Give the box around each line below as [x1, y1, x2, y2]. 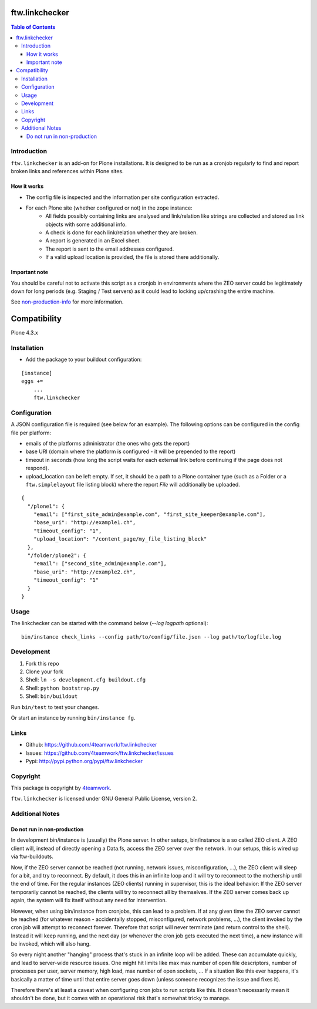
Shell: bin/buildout [25, 693, 78, 700]
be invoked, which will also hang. [11, 940, 91, 947]
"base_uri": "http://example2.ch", [33, 568, 136, 575]
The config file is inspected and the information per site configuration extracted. [25, 194, 220, 201]
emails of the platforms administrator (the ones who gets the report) [25, 440, 190, 447]
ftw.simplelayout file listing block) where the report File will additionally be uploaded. [25, 481, 240, 488]
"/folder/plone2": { [27, 552, 87, 559]
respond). [25, 464, 49, 472]
